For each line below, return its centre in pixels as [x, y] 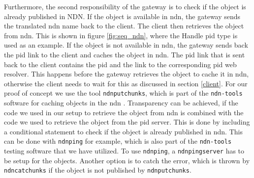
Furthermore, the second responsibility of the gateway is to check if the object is [125, 6]
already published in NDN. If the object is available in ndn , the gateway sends [122, 16]
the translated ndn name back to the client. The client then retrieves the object [124, 26]
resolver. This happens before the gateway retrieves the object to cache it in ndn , [127, 74]
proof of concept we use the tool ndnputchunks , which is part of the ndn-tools [123, 93]
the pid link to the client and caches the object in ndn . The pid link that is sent [125, 54]
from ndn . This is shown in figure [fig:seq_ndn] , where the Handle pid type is [121, 35]
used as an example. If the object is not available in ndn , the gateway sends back [126, 45]
